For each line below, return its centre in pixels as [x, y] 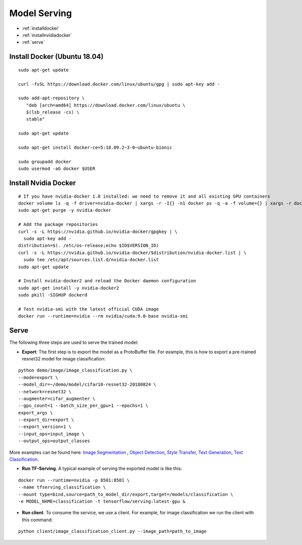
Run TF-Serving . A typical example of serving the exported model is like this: [102, 468]
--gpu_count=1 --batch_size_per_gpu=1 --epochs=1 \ [83, 406]
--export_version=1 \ [45, 427]
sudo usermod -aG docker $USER [57, 169]
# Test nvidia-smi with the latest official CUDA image [89, 309]
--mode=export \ [38, 377]
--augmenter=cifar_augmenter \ [57, 399]
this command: [37, 520]
